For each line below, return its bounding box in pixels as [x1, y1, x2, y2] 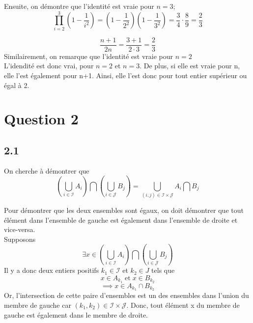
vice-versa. [4, 224, 35, 235]
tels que [151, 265, 175, 275]
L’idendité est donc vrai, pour [4, 60, 94, 71]
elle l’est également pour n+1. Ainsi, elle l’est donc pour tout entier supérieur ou [4, 70, 247, 80]
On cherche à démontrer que [4, 165, 89, 176]
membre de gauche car [4, 300, 71, 310]
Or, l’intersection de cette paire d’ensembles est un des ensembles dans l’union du [4, 290, 249, 300]
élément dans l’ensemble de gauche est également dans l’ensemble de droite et [4, 214, 238, 225]
